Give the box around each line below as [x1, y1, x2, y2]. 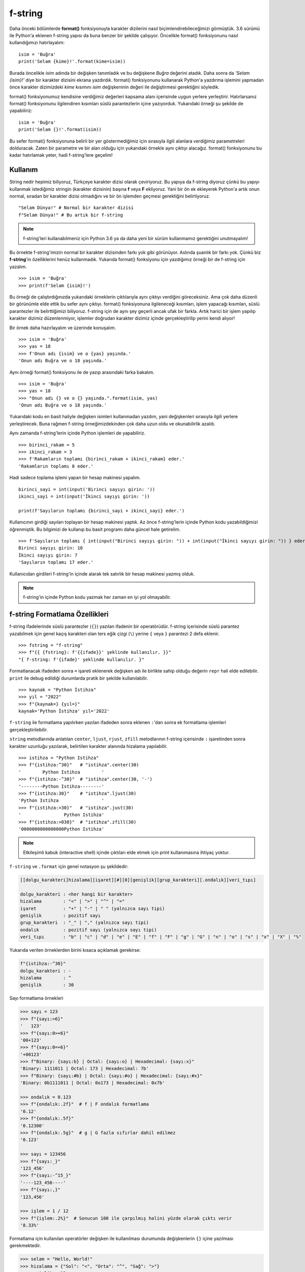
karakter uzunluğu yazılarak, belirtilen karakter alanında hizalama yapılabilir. [9, 743, 168, 749]
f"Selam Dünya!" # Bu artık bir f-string [18, 212, 123, 218]
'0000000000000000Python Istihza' [18, 826, 104, 832]
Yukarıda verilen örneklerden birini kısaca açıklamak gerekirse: [9, 947, 141, 953]
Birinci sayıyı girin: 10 [18, 545, 83, 551]
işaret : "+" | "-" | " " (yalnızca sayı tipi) [20, 906, 165, 911]
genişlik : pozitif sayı [20, 913, 101, 918]
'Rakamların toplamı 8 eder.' [18, 463, 94, 469]
